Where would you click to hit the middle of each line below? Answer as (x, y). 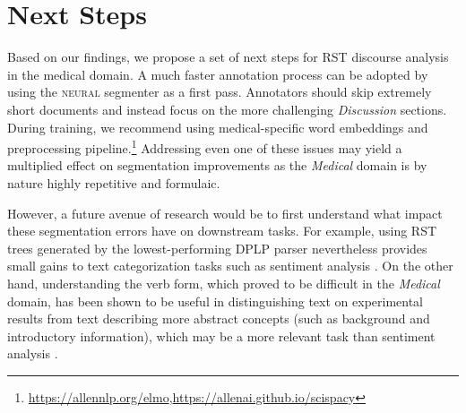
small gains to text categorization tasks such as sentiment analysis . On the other (230, 266)
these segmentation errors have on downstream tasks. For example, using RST (222, 231)
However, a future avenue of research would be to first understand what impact (225, 213)
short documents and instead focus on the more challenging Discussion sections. (227, 109)
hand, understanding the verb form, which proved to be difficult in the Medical (224, 283)
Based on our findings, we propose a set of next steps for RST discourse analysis (228, 57)
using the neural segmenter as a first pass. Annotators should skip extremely (220, 92)
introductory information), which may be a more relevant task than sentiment (221, 336)
